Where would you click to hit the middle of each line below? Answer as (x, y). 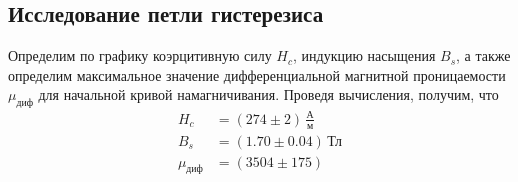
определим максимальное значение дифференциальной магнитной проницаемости (257, 74)
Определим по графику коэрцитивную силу (140, 55)
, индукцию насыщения (364, 55)
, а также (483, 55)
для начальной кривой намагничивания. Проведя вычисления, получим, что (268, 94)
